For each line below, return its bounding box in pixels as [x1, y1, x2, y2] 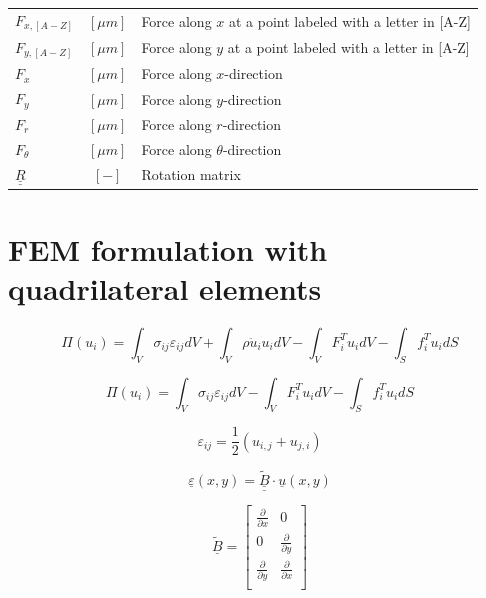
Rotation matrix [141, 164, 241, 185]
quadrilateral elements [8, 267, 322, 308]
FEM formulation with [8, 228, 328, 269]
